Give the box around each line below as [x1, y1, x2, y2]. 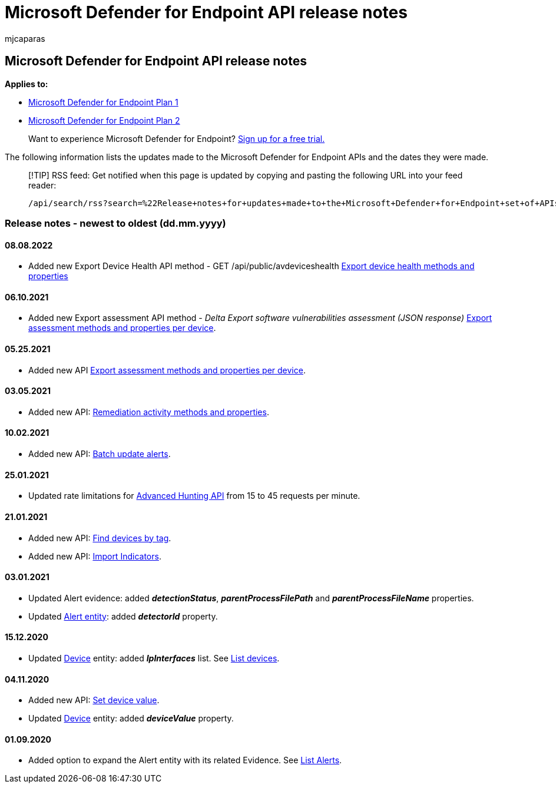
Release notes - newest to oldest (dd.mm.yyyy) [5, 217, 226, 229]
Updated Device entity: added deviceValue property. [28, 713, 234, 724]
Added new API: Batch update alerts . [28, 449, 171, 459]
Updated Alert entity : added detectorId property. [28, 611, 218, 621]
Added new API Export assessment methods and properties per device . [28, 365, 306, 375]
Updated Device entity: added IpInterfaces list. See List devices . [28, 653, 280, 663]
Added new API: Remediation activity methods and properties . [28, 406, 269, 417]
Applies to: [5, 78, 48, 89]
